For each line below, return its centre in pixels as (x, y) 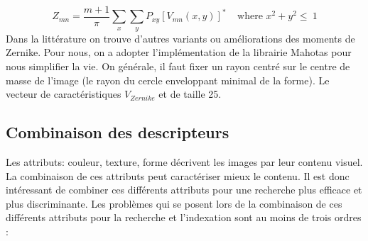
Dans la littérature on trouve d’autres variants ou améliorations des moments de (180, 38)
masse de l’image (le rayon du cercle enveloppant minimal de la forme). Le (168, 80)
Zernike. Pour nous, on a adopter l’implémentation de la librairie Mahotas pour (179, 52)
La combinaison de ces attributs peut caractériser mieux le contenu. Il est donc (178, 175)
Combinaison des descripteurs (118, 132)
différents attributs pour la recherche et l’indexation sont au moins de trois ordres (184, 217)
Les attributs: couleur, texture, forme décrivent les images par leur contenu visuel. (184, 162)
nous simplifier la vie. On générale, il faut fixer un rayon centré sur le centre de (178, 66)
